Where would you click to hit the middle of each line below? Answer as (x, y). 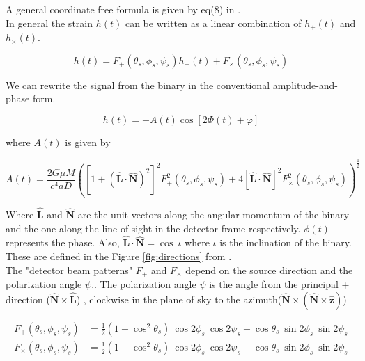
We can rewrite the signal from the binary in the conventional (138, 85)
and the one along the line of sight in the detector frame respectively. (153, 228)
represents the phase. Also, (63, 242)
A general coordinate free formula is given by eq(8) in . (123, 9)
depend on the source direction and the (269, 270)
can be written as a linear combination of (213, 23)
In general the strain (49, 23)
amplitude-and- (305, 85)
